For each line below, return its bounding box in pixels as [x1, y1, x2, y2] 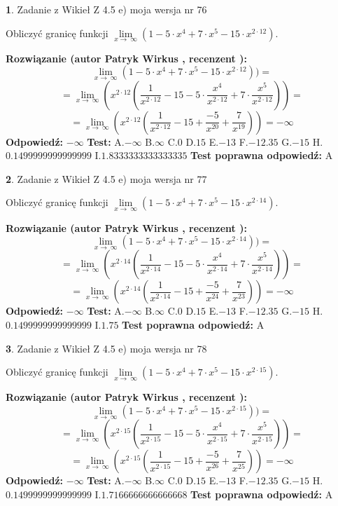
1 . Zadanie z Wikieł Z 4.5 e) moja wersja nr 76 [6, 2, 207, 16]
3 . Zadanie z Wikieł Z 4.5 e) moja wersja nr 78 [6, 341, 207, 355]
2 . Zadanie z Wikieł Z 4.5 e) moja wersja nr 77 [6, 171, 207, 186]
